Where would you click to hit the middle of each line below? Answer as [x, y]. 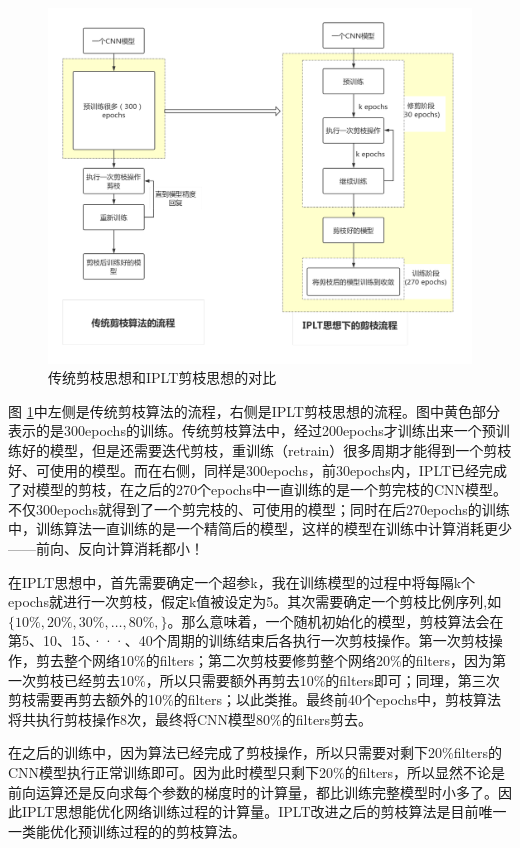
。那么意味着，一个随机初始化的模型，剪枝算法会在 [335, 620]
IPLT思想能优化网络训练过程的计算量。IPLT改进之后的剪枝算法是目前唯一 [264, 811]
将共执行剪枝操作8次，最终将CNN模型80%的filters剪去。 [190, 718]
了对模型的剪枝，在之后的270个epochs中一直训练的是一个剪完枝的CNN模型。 [258, 489]
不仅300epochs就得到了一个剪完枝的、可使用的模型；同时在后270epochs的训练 [259, 508]
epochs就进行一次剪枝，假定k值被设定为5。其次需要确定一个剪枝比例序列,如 [255, 601]
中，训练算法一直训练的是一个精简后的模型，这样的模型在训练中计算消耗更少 [260, 528]
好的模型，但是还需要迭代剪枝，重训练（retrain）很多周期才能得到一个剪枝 [266, 450]
